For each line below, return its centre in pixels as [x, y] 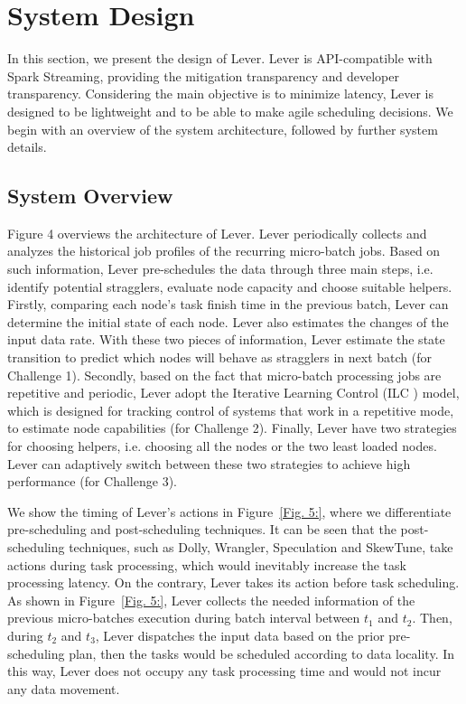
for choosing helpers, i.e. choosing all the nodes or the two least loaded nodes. [222, 446]
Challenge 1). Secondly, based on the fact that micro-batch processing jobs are [224, 375]
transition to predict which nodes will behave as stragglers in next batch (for [219, 357]
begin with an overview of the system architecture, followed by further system [223, 129]
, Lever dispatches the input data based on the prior [240, 635]
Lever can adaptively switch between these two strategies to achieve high [209, 463]
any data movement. [64, 688]
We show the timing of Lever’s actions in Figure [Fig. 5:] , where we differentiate [229, 511]
